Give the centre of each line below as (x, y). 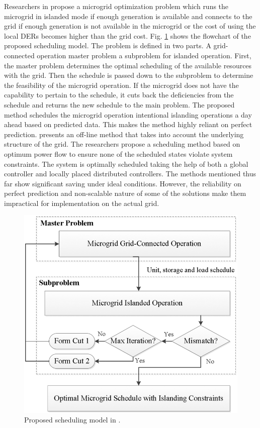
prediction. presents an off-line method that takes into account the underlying (124, 134)
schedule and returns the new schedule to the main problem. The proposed (119, 104)
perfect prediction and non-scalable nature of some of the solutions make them (125, 193)
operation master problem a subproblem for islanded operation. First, (144, 55)
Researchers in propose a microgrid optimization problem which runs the (116, 6)
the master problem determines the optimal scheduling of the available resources (128, 65)
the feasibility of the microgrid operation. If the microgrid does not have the (121, 85)
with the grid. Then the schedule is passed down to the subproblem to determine (129, 75)
